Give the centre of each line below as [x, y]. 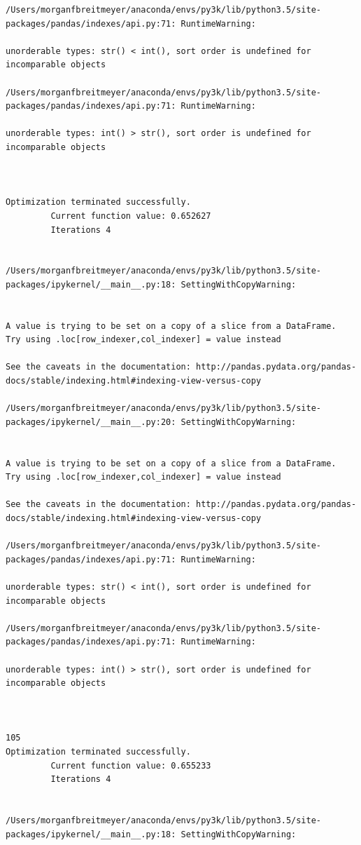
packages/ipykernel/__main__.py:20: [91, 422]
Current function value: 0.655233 [131, 765]
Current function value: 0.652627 [131, 216]
